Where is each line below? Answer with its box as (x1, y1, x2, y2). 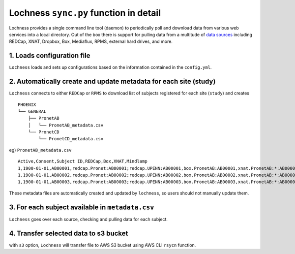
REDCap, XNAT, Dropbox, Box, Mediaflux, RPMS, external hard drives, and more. (9, 38, 173, 44)
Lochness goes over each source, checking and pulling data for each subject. (9, 216, 168, 222)
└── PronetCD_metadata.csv (38, 136, 104, 142)
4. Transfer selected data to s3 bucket (9, 229, 128, 237)
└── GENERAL (18, 108, 47, 114)
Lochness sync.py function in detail (9, 7, 161, 18)
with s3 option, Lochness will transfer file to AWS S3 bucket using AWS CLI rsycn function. (9, 242, 196, 248)
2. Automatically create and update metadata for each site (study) (9, 77, 216, 86)
